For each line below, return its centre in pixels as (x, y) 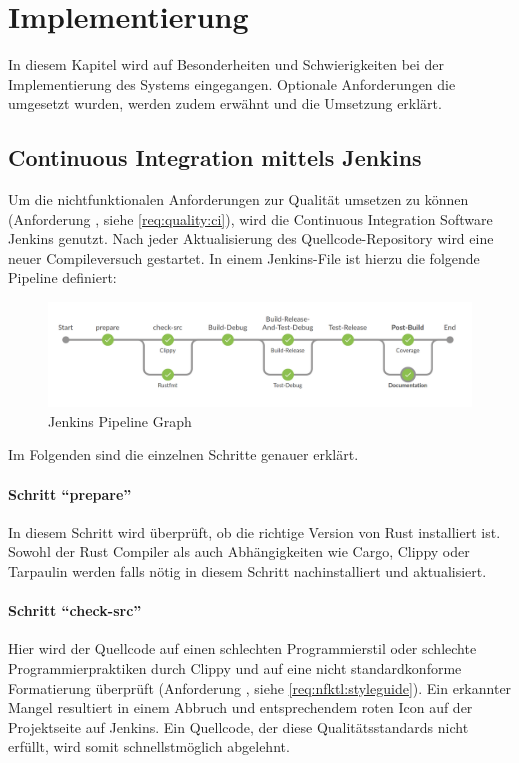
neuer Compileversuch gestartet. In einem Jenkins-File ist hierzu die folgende (244, 257)
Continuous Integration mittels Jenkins (215, 157)
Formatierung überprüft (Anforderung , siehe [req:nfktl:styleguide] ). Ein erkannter (260, 687)
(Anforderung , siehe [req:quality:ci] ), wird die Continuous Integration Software (250, 218)
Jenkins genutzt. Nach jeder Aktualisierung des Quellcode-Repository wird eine (251, 238)
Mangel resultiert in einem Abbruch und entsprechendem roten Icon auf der (240, 707)
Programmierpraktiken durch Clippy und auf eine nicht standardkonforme (235, 668)
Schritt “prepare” (70, 493)
